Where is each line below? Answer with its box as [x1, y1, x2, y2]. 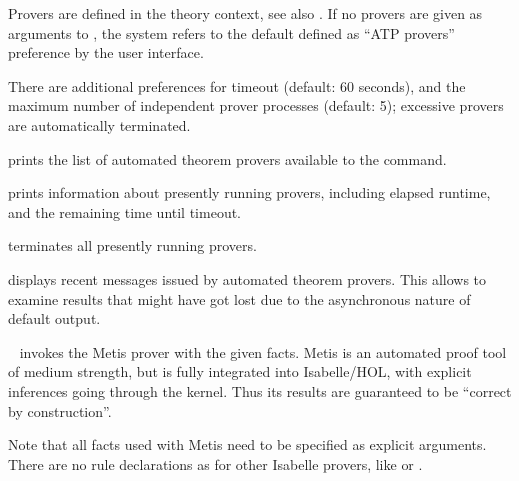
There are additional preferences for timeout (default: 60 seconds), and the [8, 75, 466, 96]
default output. [8, 308, 101, 329]
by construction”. [8, 400, 112, 421]
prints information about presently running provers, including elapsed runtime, [8, 182, 491, 203]
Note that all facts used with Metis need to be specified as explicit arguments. [8, 434, 487, 455]
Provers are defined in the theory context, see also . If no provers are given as [8, 3, 483, 23]
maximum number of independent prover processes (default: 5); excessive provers [8, 95, 504, 116]
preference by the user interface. [8, 42, 204, 63]
